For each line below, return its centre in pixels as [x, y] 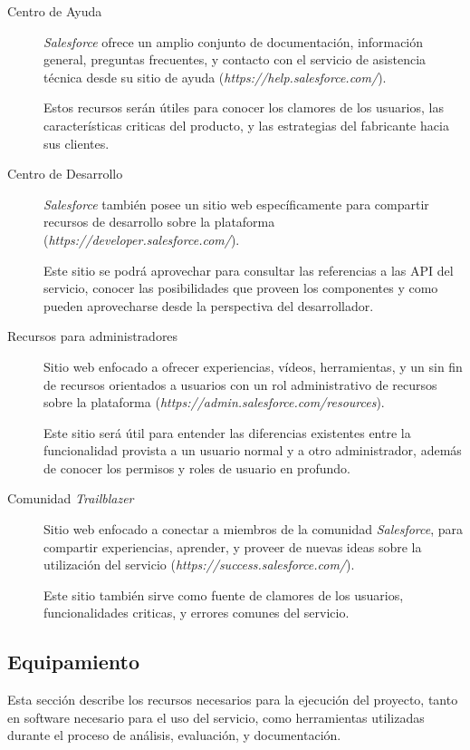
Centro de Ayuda [55, 11]
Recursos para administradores [93, 336]
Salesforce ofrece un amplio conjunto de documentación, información [234, 41]
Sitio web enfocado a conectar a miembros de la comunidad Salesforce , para [254, 529]
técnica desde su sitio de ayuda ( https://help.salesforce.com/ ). [215, 77]
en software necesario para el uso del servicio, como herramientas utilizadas [216, 717]
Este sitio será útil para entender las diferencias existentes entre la [227, 432]
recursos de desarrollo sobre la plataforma [159, 222]
